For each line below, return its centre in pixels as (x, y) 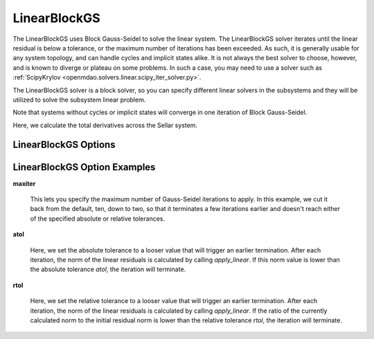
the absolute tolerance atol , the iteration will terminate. (108, 269)
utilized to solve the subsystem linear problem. (79, 100)
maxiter (24, 183)
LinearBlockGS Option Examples (84, 167)
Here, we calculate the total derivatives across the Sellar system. (105, 125)
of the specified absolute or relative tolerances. (98, 219)
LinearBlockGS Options (64, 145)
